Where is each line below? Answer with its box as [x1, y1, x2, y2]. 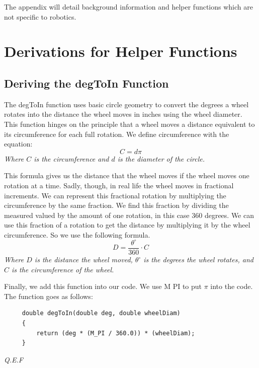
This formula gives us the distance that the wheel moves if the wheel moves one [4, 170, 249, 181]
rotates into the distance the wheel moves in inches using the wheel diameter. [4, 109, 242, 119]
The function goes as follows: [4, 290, 93, 301]
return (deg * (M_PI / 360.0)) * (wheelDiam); [36, 329, 195, 337]
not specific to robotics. [4, 11, 76, 22]
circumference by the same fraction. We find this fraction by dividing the [4, 200, 229, 210]
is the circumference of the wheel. [12, 264, 114, 274]
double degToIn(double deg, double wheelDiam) [22, 310, 181, 317]
